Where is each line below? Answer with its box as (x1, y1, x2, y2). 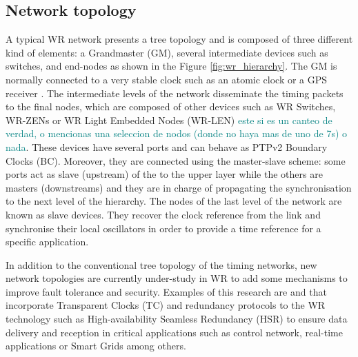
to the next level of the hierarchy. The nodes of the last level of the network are (6, 194, 342, 208)
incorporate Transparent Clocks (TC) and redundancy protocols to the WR (6, 298, 326, 312)
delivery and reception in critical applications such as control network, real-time (6, 325, 343, 339)
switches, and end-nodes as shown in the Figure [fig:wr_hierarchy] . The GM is (6, 59, 337, 73)
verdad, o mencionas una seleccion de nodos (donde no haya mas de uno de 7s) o (6, 126, 348, 141)
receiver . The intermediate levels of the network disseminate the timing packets (6, 85, 344, 100)
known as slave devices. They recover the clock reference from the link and (6, 207, 321, 221)
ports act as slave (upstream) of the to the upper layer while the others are (6, 167, 323, 181)
